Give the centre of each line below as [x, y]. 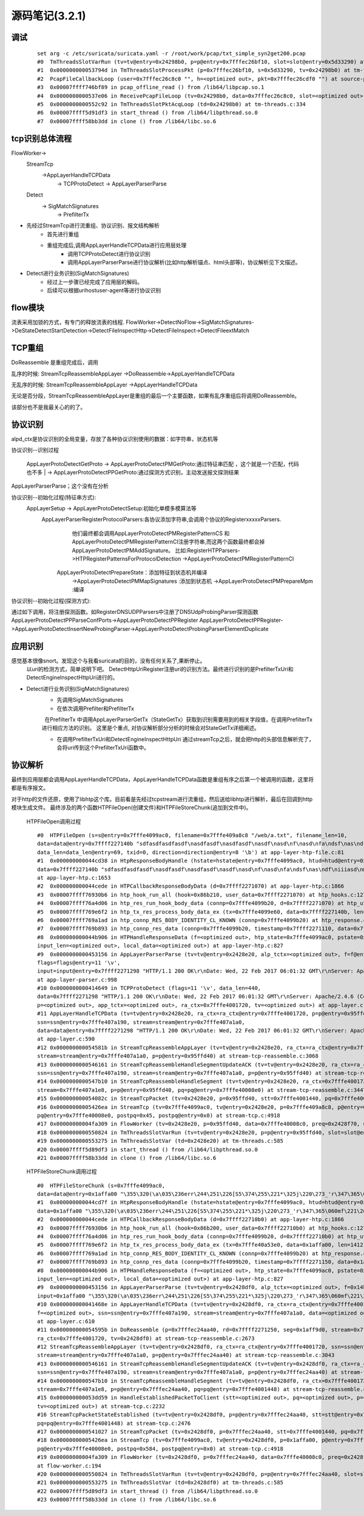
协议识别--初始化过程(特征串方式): [54, 497]
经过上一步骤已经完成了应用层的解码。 [95, 281]
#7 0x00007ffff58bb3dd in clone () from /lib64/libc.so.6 [127, 121]
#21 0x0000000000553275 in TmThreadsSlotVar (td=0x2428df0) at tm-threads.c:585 [160, 1483]
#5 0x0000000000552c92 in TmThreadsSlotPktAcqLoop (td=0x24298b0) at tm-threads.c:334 [172, 104]
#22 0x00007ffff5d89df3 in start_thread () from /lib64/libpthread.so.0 [147, 1491]
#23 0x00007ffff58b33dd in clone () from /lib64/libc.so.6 [127, 1500]
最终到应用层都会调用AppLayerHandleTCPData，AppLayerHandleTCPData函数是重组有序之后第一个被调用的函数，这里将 [162, 780]
